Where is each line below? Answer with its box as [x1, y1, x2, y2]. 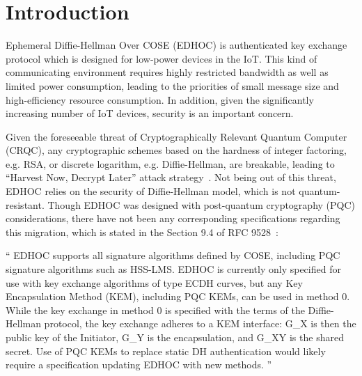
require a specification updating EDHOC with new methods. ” [6, 357, 272, 372]
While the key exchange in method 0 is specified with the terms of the [6, 302, 305, 317]
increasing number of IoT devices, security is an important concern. [6, 106, 294, 120]
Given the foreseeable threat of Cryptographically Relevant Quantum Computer [6, 129, 347, 143]
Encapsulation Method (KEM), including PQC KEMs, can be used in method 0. [6, 289, 350, 304]
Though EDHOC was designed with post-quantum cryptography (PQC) [47, 197, 356, 212]
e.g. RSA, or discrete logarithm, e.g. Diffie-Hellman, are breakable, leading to [6, 156, 335, 171]
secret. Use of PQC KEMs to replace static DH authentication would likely [6, 343, 326, 358]
